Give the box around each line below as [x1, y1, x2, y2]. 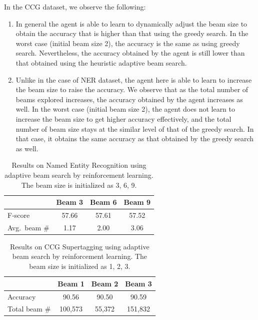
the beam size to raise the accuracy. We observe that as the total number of [15, 84, 248, 95]
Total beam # [7, 303, 51, 314]
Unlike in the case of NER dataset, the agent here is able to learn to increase [15, 74, 252, 85]
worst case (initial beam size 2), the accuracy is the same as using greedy [15, 38, 240, 48]
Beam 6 [90, 197, 117, 207]
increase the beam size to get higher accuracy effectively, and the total [15, 113, 231, 124]
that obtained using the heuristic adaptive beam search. [15, 57, 187, 68]
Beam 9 [123, 197, 151, 207]
